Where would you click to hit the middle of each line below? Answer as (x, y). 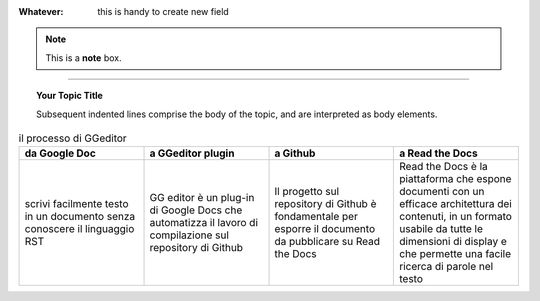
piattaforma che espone (455, 179)
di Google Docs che (196, 210)
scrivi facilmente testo (76, 204)
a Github (295, 153)
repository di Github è (325, 204)
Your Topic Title (70, 96)
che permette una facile (455, 254)
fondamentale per (316, 217)
